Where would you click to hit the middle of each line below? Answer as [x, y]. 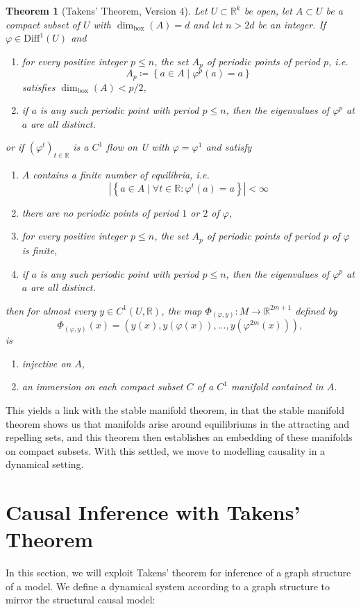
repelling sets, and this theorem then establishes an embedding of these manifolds [179, 437]
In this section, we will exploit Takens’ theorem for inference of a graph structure [178, 573]
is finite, [40, 250]
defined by [316, 310]
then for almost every [51, 310]
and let [208, 24]
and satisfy [229, 147]
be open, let [268, 10]
